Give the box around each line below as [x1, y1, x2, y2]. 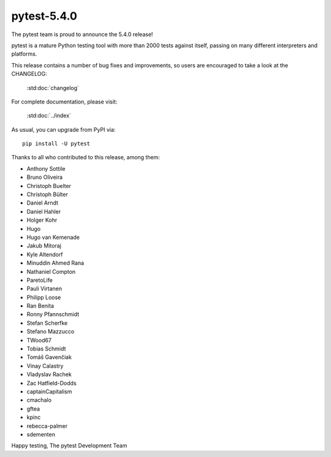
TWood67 [26, 336, 52, 344]
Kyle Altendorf [26, 251, 64, 258]
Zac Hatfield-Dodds [26, 379, 77, 387]
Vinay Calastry [26, 362, 64, 369]
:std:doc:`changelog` [26, 84, 80, 91]
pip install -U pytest [22, 140, 91, 147]
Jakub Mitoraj [26, 242, 61, 249]
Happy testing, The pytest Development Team [11, 442, 127, 450]
